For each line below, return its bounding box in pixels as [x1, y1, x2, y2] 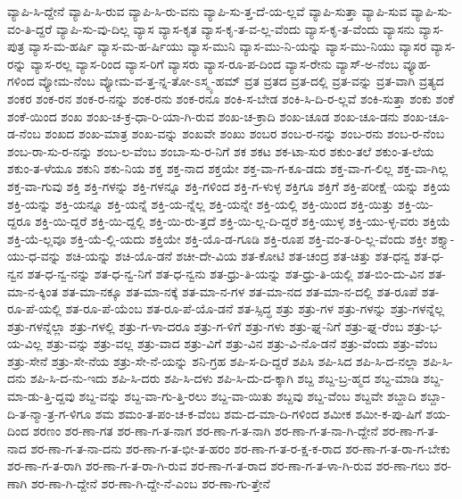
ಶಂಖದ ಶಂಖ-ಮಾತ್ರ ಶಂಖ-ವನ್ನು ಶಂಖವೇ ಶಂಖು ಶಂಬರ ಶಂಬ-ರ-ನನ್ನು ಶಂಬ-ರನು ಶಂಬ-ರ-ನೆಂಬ [45, 124, 445, 143]
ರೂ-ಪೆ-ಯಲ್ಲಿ [7, 299, 62, 318]
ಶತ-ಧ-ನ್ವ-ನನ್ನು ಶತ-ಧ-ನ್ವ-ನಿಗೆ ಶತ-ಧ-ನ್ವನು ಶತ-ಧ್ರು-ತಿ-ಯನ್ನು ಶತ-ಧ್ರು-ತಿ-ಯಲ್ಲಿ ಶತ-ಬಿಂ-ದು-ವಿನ [27, 263, 425, 282]
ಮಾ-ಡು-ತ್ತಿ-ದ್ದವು [7, 387, 75, 405]
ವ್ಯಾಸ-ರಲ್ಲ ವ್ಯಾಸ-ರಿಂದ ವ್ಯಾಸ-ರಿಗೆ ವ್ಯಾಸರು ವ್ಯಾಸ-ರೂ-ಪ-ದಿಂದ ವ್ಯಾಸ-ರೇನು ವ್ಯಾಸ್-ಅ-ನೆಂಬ [30, 54, 399, 72]
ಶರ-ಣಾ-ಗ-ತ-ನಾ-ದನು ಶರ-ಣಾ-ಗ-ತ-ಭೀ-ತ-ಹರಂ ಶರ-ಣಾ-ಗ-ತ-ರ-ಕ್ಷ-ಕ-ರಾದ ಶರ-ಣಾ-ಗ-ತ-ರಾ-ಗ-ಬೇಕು [30, 438, 450, 457]
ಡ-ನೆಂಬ [7, 124, 41, 143]
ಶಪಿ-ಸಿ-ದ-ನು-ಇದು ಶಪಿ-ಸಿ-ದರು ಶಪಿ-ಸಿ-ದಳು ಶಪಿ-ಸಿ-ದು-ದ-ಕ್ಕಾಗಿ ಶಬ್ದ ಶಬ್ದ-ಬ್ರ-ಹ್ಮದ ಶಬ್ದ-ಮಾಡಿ [29, 369, 419, 387]
